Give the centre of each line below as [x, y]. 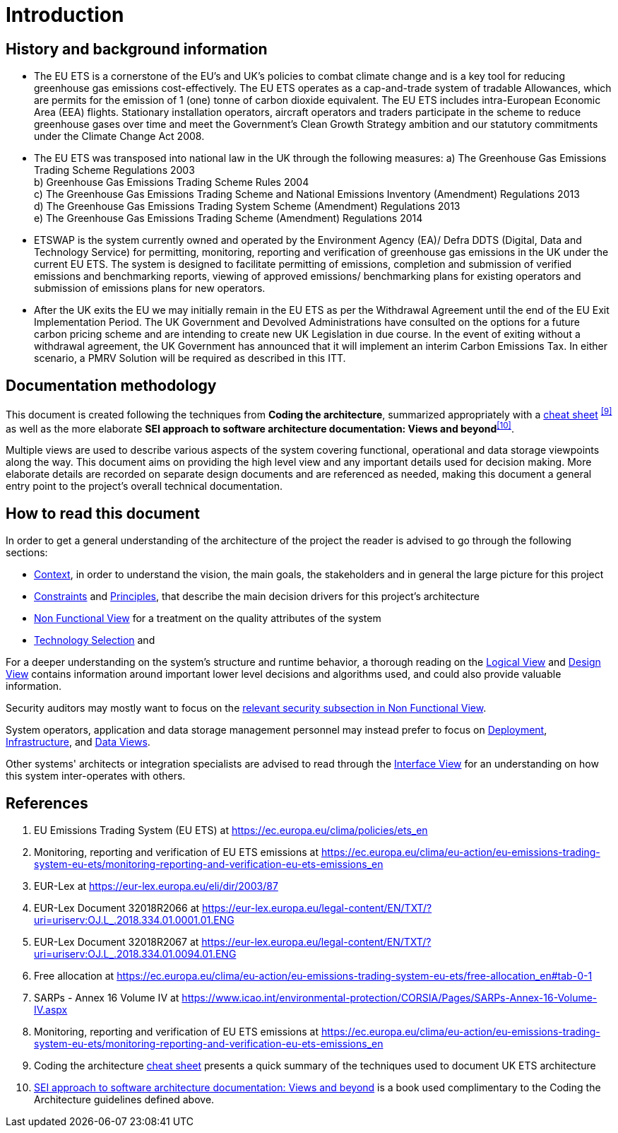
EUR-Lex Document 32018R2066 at [117, 908]
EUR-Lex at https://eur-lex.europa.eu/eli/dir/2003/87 [156, 886]
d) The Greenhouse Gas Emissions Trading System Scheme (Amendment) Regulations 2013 [247, 206]
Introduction [65, 15]
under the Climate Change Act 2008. [119, 136]
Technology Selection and [95, 640]
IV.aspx [51, 1010]
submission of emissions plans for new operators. [150, 288]
